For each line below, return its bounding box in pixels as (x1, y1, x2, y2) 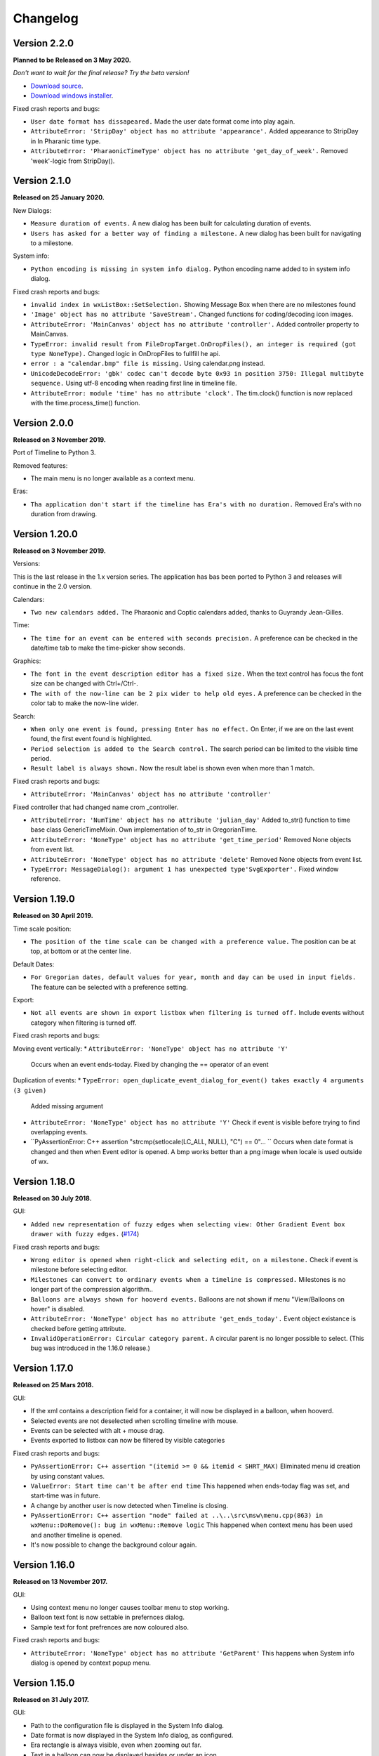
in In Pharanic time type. (30, 137, 101, 145)
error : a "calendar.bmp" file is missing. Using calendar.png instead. (30, 359, 265, 368)
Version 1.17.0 (13, 1363, 74, 1375)
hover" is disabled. (30, 1304, 85, 1313)
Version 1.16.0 (13, 1559, 75, 1571)
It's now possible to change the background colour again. (30, 1540, 197, 1549)
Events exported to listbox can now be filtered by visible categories (30, 1436, 225, 1445)
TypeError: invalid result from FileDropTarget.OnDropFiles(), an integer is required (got (30, 340, 357, 348)
